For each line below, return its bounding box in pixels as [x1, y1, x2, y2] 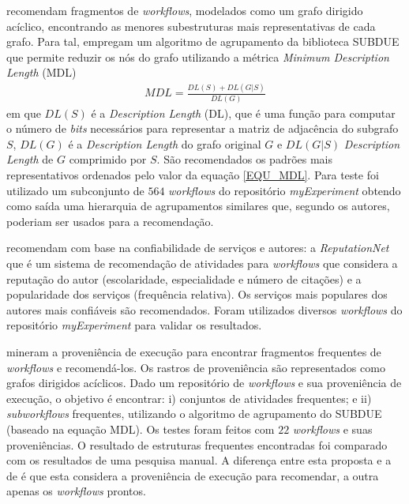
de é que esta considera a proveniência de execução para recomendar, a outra [6, 467, 379, 483]
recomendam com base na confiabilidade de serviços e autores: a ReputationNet [6, 239, 389, 256]
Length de [6, 151, 54, 167]
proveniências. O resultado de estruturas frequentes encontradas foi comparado [6, 436, 388, 453]
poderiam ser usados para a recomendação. [6, 213, 214, 229]
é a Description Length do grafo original [68, 135, 261, 152]
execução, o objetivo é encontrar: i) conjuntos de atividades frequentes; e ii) [6, 389, 372, 406]
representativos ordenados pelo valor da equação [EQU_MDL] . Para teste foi [6, 167, 379, 182]
